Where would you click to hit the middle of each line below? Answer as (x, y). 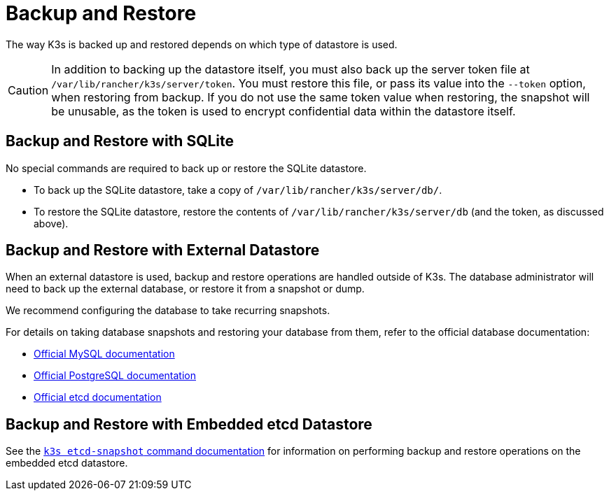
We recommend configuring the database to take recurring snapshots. (168, 311)
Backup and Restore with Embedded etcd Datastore (189, 424)
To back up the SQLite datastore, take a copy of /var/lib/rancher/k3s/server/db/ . (238, 190)
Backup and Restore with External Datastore (163, 250)
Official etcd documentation (98, 397)
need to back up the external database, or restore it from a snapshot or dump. (185, 289)
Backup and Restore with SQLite (120, 141)
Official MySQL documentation (104, 354)
